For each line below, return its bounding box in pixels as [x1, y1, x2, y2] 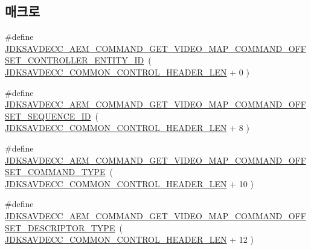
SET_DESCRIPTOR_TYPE [5, 221, 115, 234]
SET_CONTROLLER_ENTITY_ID [5, 54, 144, 66]
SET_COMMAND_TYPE [5, 165, 106, 178]
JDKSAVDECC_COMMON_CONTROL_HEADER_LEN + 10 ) [5, 177, 254, 190]
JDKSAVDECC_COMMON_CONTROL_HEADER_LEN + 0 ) [5, 65, 249, 78]
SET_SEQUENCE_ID [5, 109, 91, 122]
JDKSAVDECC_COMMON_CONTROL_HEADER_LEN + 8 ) [5, 121, 249, 134]
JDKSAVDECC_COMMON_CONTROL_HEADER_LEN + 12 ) [5, 233, 254, 246]
